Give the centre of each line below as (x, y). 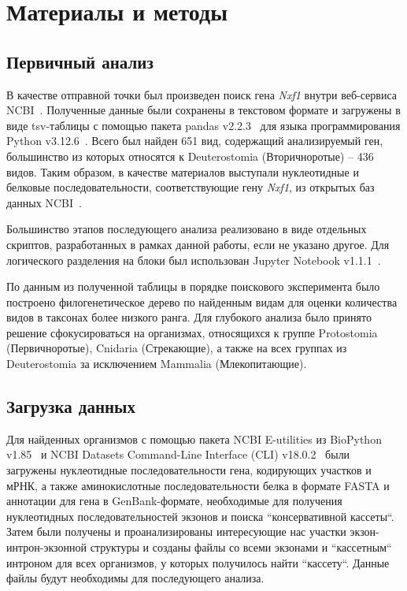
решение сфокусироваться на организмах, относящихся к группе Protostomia (192, 332)
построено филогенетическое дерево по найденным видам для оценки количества (202, 301)
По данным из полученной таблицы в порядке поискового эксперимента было (193, 286)
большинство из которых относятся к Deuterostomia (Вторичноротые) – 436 (190, 156)
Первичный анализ (80, 61)
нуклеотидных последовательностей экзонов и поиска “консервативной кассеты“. (200, 516)
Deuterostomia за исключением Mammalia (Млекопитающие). (157, 364)
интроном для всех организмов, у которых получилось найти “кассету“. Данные (198, 562)
